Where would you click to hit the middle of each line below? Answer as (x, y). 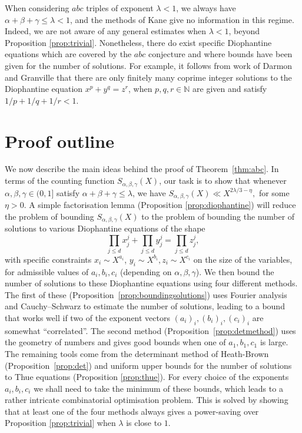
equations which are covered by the (68, 54)
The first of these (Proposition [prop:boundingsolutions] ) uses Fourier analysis (146, 294)
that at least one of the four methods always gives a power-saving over (132, 411)
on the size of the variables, (243, 259)
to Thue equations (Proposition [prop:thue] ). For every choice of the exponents (147, 377)
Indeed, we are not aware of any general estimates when (106, 31)
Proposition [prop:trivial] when (60, 423)
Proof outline (59, 141)
